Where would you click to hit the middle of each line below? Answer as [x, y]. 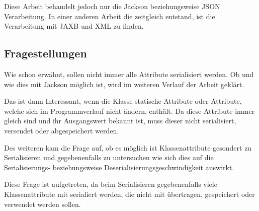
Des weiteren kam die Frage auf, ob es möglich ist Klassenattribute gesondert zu [128, 147]
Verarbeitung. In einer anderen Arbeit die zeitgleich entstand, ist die [110, 16]
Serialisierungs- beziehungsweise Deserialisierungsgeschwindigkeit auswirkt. [119, 167]
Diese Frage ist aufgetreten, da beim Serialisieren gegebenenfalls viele [111, 184]
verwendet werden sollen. [42, 204]
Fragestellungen [46, 53]
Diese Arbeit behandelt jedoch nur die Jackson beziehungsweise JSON [112, 6]
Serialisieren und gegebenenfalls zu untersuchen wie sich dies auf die [109, 157]
